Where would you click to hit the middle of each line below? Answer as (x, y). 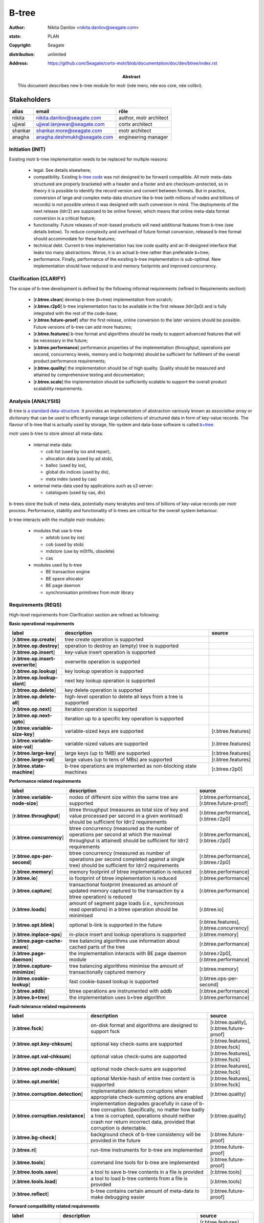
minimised (81, 915)
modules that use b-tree (58, 531)
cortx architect (135, 124)
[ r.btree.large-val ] (33, 760)
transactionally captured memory (107, 972)
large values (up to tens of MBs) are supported (119, 760)
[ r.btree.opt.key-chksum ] (42, 1044)
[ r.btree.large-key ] (34, 753)
